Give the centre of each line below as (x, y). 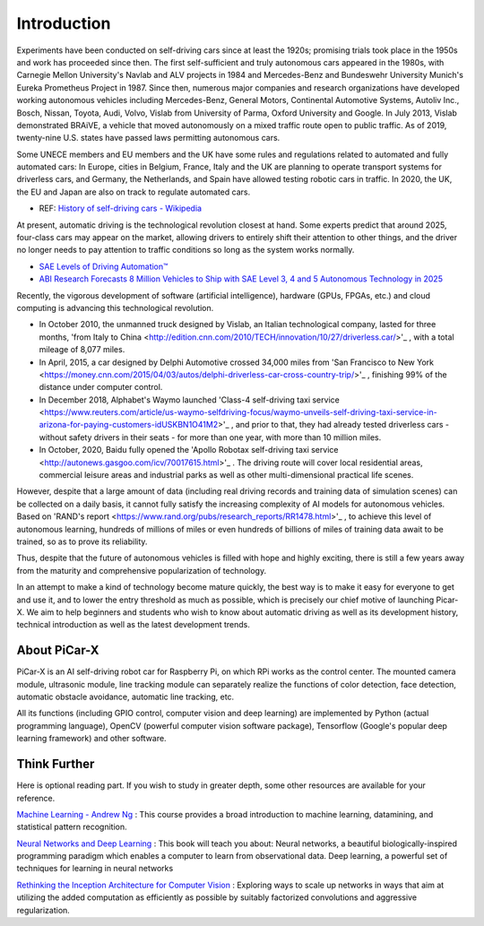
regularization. (43, 910)
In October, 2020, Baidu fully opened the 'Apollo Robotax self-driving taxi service (189, 450)
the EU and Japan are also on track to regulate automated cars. (134, 192)
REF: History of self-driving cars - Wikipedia (120, 208)
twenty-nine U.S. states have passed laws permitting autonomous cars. (148, 138)
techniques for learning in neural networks (95, 869)
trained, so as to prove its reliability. (82, 541)
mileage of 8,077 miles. (82, 350)
